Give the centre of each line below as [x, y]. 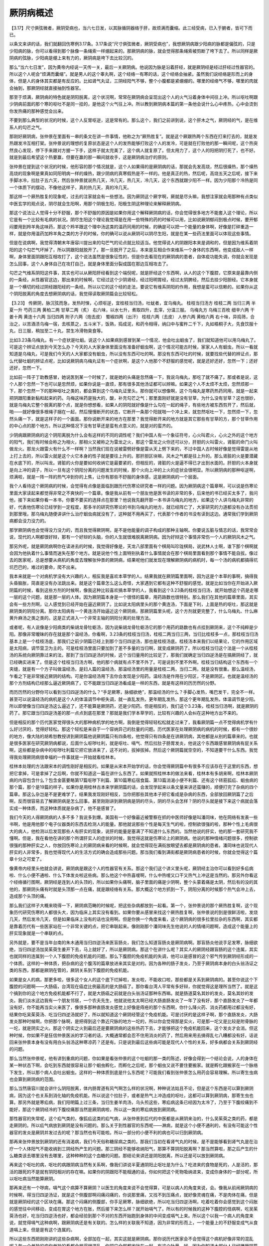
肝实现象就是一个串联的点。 [38, 933]
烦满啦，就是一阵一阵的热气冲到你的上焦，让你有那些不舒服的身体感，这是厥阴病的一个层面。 [105, 476]
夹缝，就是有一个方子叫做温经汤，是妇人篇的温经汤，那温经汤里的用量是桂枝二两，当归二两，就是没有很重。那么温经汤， [134, 669]
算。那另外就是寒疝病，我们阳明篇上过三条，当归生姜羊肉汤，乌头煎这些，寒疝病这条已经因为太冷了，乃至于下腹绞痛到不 [134, 1102]
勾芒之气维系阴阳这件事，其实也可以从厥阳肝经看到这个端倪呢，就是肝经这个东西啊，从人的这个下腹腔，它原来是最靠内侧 [134, 273]
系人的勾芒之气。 [27, 127]
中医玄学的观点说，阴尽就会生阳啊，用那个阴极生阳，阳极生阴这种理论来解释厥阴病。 [96, 203]
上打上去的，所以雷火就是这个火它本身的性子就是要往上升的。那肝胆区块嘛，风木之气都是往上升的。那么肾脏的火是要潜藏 [134, 456]
